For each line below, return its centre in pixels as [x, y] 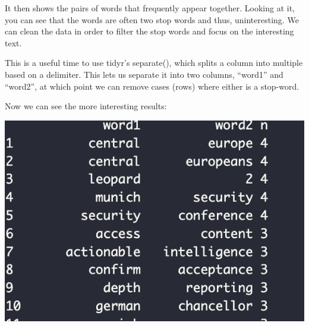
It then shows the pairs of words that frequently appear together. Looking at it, [150, 8]
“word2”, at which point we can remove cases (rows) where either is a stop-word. [152, 86]
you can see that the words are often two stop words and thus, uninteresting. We [152, 19]
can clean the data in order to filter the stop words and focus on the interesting [149, 31]
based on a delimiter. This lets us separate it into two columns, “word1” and [144, 74]
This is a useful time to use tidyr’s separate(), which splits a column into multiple [154, 63]
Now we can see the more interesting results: [86, 106]
